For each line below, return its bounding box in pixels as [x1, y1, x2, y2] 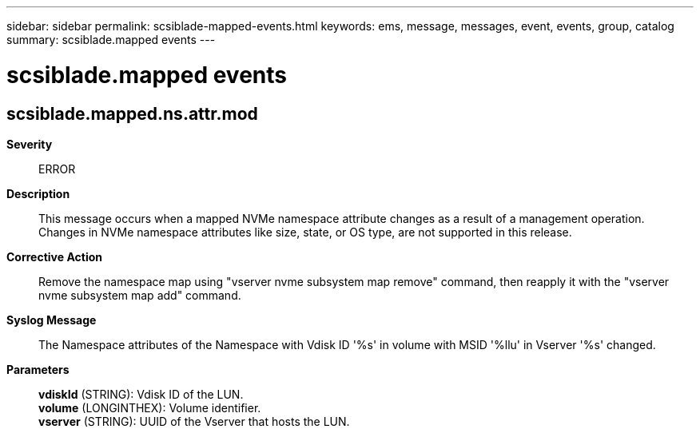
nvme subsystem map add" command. [38, 288, 241, 302]
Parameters [6, 362, 70, 376]
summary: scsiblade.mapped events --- [6, 33, 216, 46]
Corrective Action [6, 249, 102, 264]
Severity [6, 137, 53, 151]
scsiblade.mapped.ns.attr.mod [6, 103, 258, 124]
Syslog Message [6, 312, 97, 327]
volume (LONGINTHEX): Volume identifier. [38, 400, 261, 415]
